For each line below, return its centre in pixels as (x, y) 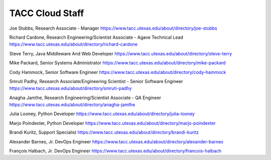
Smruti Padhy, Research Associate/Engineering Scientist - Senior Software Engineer (96, 81)
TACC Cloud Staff (47, 13)
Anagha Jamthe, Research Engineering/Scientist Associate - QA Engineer (85, 98)
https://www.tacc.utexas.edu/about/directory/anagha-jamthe (72, 105)
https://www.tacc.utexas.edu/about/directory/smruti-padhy (71, 89)
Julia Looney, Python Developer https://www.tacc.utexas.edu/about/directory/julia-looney (102, 114)
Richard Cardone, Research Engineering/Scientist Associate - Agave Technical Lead (96, 37)
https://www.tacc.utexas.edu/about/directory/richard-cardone (74, 44)
